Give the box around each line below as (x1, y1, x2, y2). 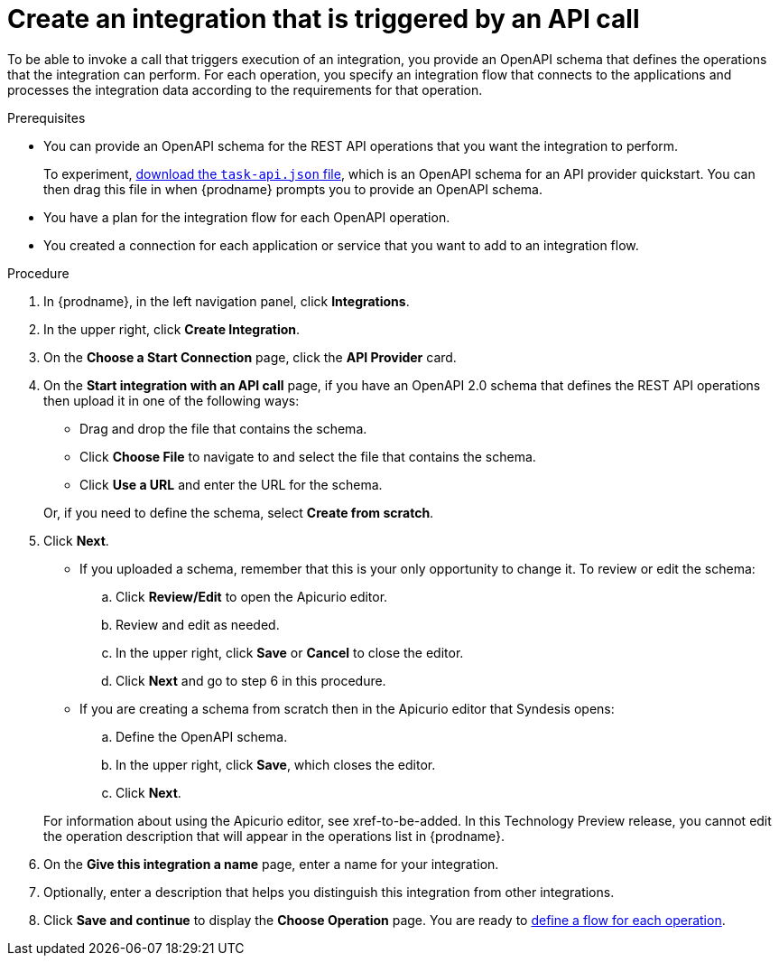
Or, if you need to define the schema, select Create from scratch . (43, 504, 434, 520)
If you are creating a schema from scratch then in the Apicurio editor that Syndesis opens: (79, 700, 615, 716)
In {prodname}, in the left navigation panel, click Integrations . (43, 293, 410, 309)
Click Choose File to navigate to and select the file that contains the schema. (79, 448, 536, 464)
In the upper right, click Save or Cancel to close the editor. (116, 644, 464, 660)
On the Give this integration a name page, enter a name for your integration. (43, 855, 499, 872)
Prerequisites (7, 109, 86, 126)
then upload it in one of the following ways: (43, 392, 300, 408)
